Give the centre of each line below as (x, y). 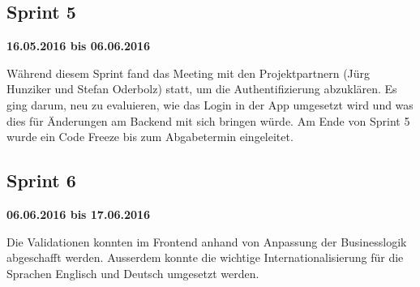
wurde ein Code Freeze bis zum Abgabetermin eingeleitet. (150, 137)
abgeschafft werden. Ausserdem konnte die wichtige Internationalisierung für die (205, 257)
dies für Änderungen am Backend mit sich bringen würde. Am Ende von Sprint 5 (208, 120)
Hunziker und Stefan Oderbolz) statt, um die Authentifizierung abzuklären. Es (202, 89)
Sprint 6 (41, 180)
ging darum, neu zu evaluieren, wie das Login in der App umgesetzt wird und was (210, 104)
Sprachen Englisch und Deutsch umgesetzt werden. (133, 273)
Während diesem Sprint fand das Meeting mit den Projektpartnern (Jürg (189, 73)
